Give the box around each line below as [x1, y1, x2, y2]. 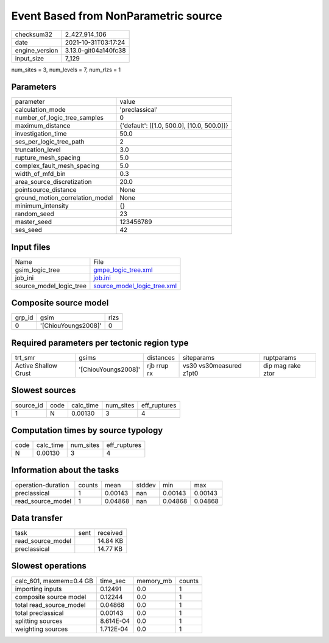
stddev [136, 481, 156, 489]
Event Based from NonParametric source [11, 9, 222, 23]
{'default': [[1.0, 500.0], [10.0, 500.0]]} [119, 122, 228, 130]
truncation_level [15, 145, 61, 154]
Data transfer [11, 513, 63, 523]
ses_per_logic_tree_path [15, 137, 85, 146]
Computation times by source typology [11, 425, 163, 435]
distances [147, 354, 175, 361]
